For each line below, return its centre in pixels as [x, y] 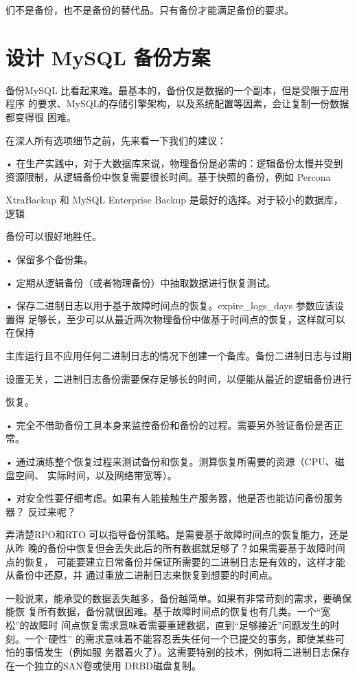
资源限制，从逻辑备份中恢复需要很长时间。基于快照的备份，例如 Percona [168, 176]
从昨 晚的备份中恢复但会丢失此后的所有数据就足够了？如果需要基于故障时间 [175, 547]
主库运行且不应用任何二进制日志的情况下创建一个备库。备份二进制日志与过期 [178, 356]
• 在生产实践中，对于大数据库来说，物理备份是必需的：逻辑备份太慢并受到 [174, 163]
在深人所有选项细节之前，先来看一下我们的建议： [116, 140]
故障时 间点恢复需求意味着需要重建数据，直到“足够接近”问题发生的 [180, 624]
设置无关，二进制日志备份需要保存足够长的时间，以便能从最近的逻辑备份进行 [178, 378]
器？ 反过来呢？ [41, 511]
